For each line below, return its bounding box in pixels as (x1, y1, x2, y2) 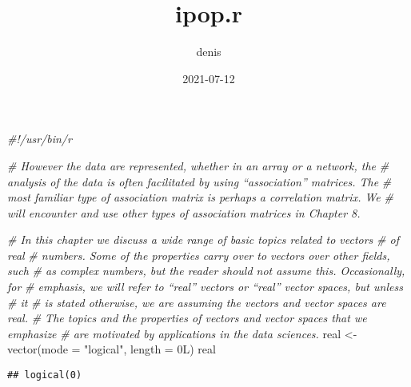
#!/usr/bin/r (7, 130, 72, 147)
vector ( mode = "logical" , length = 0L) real (7, 341, 216, 357)
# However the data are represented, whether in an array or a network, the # (7, 157, 389, 174)
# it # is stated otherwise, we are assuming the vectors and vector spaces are (7, 293, 386, 310)
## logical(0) (7, 369, 82, 381)
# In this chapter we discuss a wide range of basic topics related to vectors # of (7, 231, 399, 248)
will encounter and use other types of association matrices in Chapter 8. (7, 204, 361, 221)
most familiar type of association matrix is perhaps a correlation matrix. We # (7, 189, 393, 205)
